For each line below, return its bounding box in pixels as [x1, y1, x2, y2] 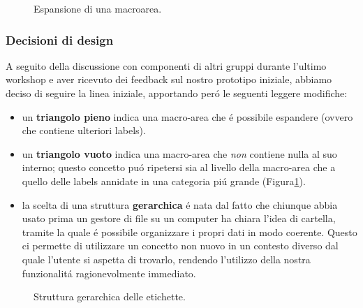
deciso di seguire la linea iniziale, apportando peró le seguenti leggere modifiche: [6, 86, 348, 100]
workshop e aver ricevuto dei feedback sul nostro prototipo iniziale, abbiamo [6, 72, 332, 87]
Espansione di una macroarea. [34, 1, 162, 15]
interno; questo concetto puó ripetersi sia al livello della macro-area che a [22, 160, 336, 175]
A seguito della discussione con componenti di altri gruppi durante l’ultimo [6, 58, 327, 73]
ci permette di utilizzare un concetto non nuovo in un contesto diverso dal [22, 238, 339, 253]
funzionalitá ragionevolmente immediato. [22, 265, 196, 280]
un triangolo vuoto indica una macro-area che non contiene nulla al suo [22, 146, 337, 161]
